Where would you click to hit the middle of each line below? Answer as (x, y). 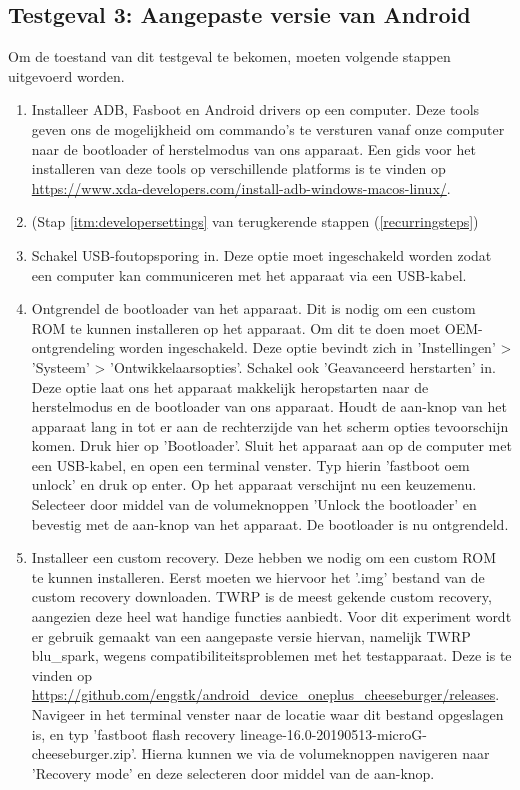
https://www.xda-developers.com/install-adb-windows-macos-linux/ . (241, 187)
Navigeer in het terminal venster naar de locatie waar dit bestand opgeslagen (267, 714)
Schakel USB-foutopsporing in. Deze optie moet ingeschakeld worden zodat (261, 254)
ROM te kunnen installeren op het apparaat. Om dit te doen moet (236, 327)
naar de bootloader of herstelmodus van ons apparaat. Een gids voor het (253, 148)
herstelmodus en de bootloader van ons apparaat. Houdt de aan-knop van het (269, 406)
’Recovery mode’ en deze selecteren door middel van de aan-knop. (233, 772)
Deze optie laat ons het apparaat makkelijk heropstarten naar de (230, 386)
